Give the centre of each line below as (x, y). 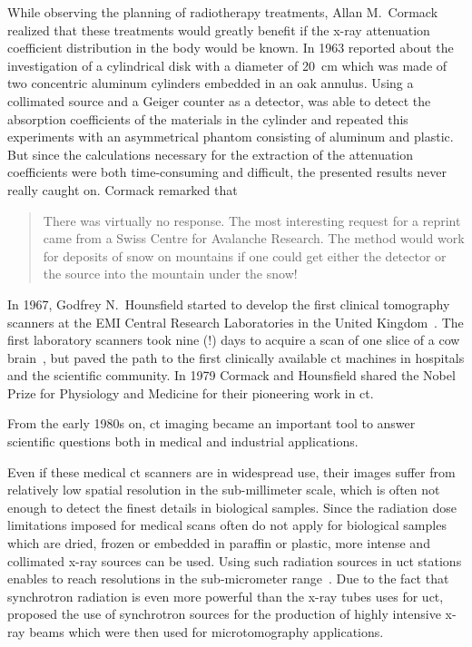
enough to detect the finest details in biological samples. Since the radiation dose (232, 507)
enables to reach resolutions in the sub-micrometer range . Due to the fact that (228, 578)
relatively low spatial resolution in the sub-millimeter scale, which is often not (224, 490)
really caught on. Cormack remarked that (123, 189)
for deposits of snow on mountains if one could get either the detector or (245, 255)
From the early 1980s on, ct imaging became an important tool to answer (211, 423)
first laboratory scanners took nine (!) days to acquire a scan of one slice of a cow (234, 340)
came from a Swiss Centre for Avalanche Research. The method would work (254, 238)
